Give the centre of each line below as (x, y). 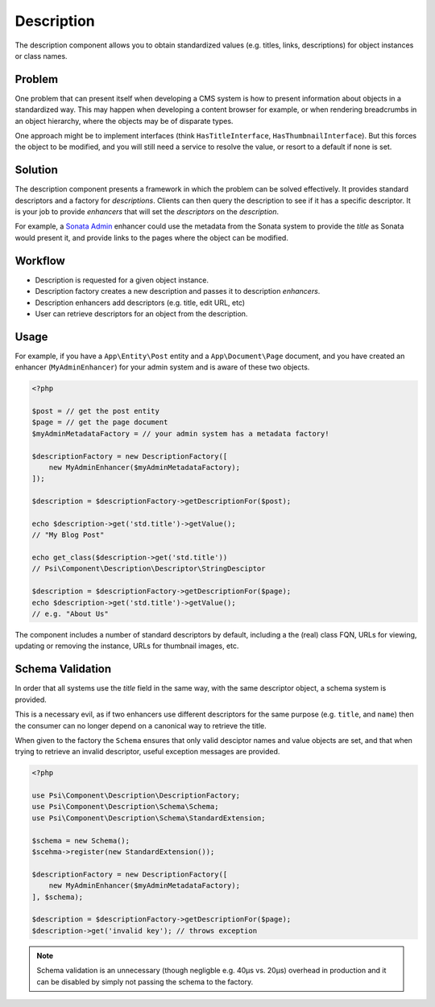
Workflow (40, 260)
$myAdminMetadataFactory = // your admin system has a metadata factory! (180, 433)
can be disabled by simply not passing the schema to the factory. (145, 981)
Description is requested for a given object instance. (122, 280)
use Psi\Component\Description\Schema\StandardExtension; (149, 818)
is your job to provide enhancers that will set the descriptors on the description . (147, 212)
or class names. (41, 56)
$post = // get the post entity (96, 411)
